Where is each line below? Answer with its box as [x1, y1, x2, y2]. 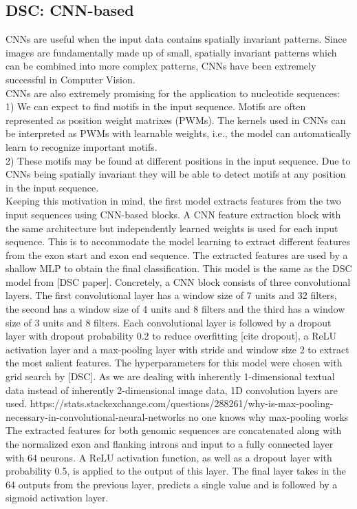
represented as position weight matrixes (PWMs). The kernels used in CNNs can [6, 112, 346, 127]
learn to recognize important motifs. [6, 139, 158, 154]
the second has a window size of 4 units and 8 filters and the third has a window [6, 302, 345, 316]
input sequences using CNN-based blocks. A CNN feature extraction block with [6, 207, 341, 221]
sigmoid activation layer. [6, 490, 109, 505]
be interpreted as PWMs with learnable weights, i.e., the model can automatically [6, 126, 351, 141]
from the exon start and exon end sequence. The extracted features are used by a [6, 247, 348, 262]
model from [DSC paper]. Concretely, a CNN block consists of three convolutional [6, 274, 351, 289]
